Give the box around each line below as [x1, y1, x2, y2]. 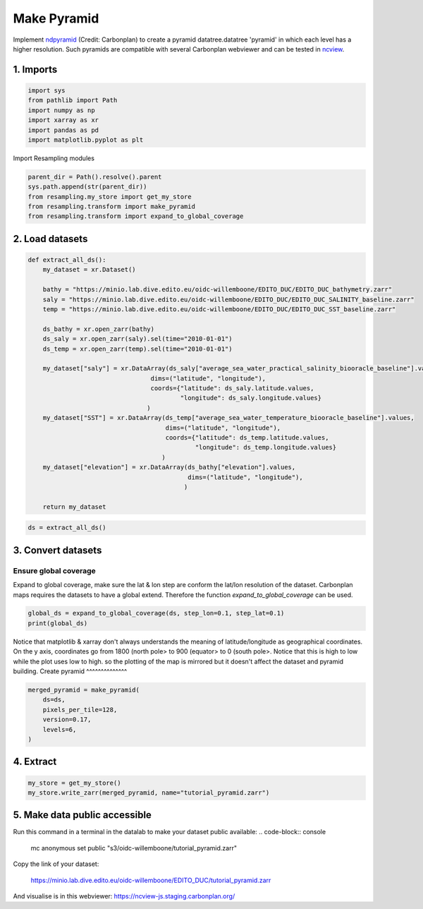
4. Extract [13, 756, 57, 768]
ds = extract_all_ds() [27, 524, 106, 532]
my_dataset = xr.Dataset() [42, 265, 137, 274]
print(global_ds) [27, 619, 88, 627]
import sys [27, 86, 66, 95]
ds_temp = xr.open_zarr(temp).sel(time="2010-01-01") [42, 344, 233, 353]
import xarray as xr [27, 116, 99, 124]
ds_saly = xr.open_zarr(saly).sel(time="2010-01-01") [42, 335, 233, 343]
